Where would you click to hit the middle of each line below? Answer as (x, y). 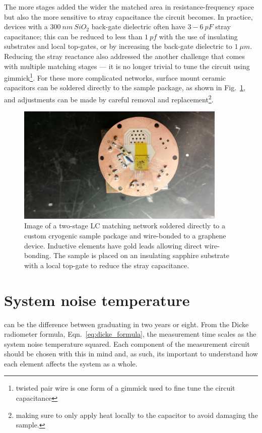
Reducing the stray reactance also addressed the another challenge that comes (124, 56)
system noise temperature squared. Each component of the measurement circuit (127, 344)
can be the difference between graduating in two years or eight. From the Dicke (126, 324)
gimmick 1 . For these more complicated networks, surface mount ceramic (115, 77)
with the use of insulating (198, 36)
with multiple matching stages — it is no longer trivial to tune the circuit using (127, 66)
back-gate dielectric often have (138, 26)
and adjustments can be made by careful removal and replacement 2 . (109, 99)
